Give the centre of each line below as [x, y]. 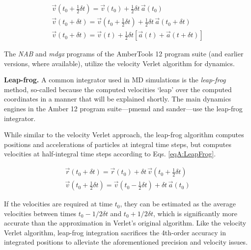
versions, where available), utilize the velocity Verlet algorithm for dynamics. [119, 63]
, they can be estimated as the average [178, 204]
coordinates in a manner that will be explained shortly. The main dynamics [118, 99]
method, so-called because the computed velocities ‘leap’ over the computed [118, 89]
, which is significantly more [195, 213]
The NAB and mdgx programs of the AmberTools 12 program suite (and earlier [124, 54]
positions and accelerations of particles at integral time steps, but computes [118, 144]
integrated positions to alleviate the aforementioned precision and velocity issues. [126, 242]
